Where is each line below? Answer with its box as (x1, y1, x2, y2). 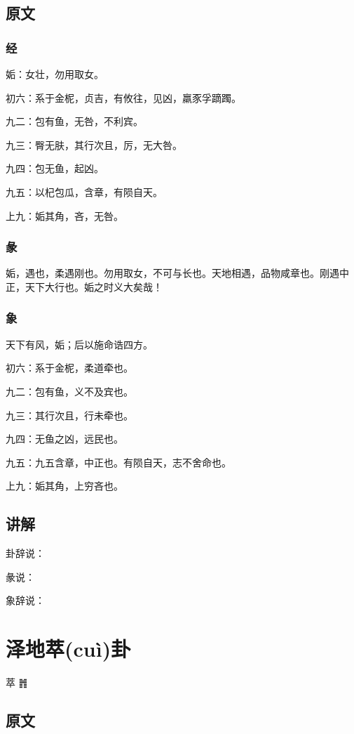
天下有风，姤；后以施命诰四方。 (6, 336, 153, 351)
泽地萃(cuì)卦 (6, 634, 131, 663)
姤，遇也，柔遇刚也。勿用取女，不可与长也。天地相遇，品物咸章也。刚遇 (6, 266, 339, 280)
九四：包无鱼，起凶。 (6, 161, 104, 176)
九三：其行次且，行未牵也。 (6, 407, 133, 422)
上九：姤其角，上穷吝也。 (6, 478, 123, 493)
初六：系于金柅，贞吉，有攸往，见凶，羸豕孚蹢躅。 (6, 90, 241, 105)
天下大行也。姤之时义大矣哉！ (25, 279, 163, 294)
